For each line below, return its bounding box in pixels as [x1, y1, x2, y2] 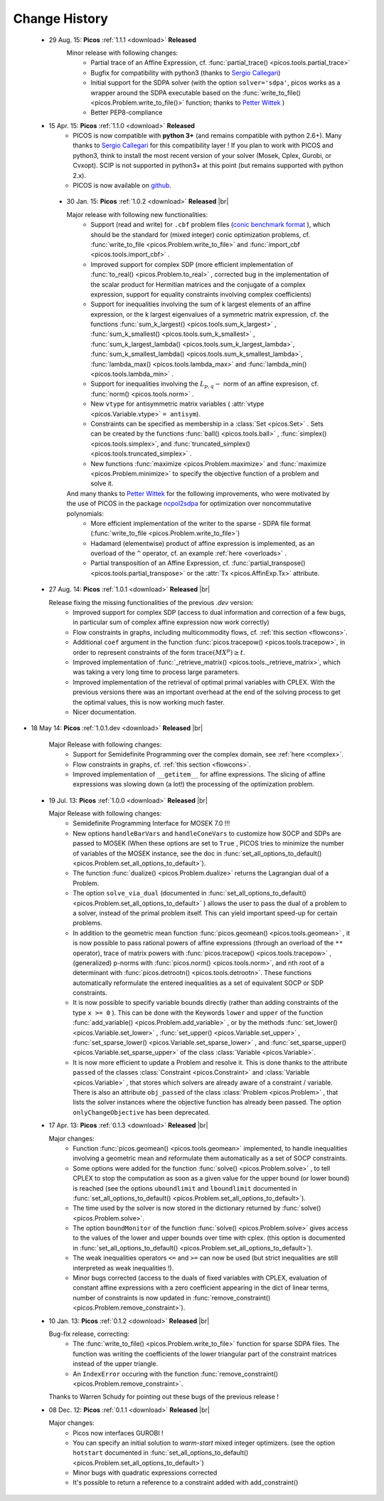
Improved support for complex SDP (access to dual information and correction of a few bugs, [73, 609, 346, 617]
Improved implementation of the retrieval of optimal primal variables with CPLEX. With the [73, 678, 336, 686]
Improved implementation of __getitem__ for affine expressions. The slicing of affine [73, 769, 326, 779]
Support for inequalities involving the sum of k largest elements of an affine [90, 300, 311, 309]
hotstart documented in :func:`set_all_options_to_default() [73, 1448, 249, 1457]
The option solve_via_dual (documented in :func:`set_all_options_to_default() [73, 889, 307, 897]
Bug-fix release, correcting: [48, 1329, 129, 1338]
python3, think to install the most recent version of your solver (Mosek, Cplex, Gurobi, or [73, 151, 332, 159]
